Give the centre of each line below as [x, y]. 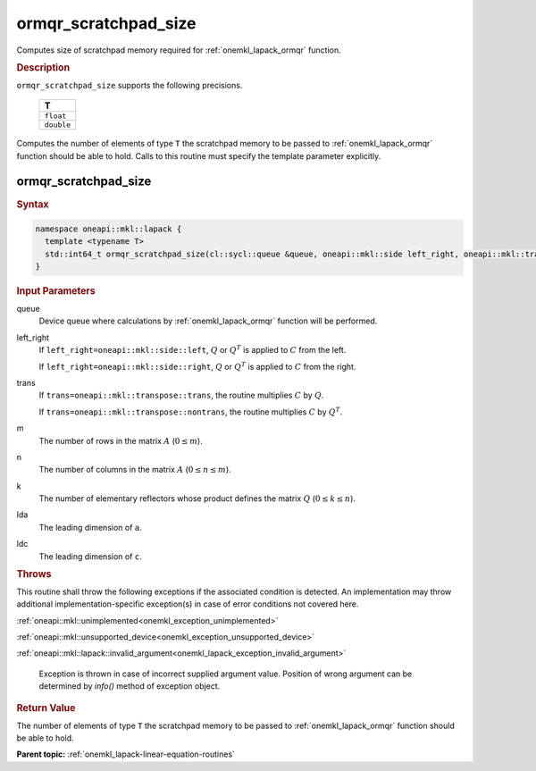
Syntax [33, 204]
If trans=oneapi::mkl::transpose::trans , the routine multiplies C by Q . [181, 395]
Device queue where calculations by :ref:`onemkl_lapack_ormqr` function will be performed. [208, 321]
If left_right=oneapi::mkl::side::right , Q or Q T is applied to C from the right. [197, 366]
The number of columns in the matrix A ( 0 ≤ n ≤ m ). [135, 470]
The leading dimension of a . [90, 527]
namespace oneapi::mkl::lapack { [109, 229]
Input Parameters [56, 291]
